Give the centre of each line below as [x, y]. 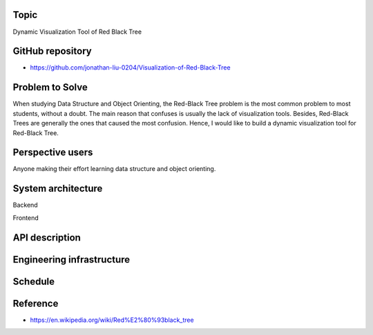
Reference [36, 303]
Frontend [26, 218]
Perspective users [53, 153]
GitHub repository [52, 51]
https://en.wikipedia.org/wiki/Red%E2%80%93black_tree [112, 320]
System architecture [58, 189]
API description [47, 237]
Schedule [34, 282]
